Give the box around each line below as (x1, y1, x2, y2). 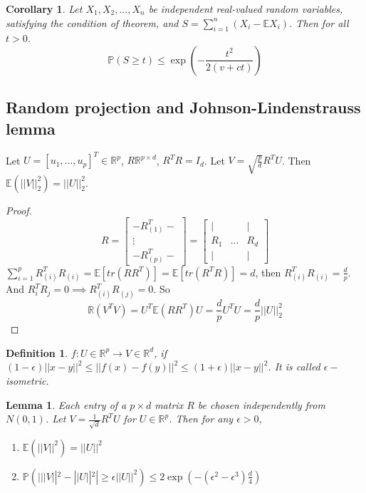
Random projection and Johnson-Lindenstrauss (6, 96, 361, 118)
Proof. (6, 202, 32, 217)
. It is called (268, 359, 320, 374)
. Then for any (169, 411, 234, 426)
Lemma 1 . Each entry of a (6, 397, 127, 412)
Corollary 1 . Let (6, 1, 83, 16)
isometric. (6, 373, 49, 388)
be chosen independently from (197, 397, 325, 412)
